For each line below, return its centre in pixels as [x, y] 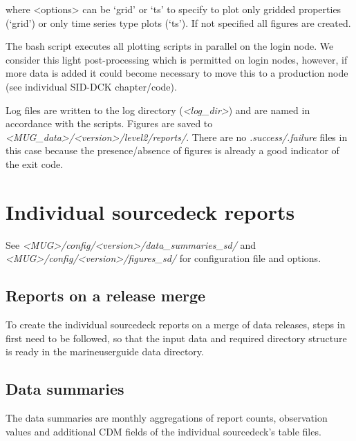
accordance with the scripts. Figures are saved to [109, 123]
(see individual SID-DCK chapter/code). [91, 86]
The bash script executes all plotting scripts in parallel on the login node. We [170, 46]
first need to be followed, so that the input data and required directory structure [176, 338]
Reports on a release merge [106, 295]
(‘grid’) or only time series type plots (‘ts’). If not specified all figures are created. [178, 22]
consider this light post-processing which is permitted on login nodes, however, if [177, 59]
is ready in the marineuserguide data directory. [105, 351]
